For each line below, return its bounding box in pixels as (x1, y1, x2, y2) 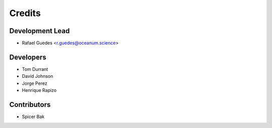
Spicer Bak (22, 113, 45, 120)
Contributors (9, 100, 51, 109)
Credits (9, 8, 41, 19)
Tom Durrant (22, 66, 48, 72)
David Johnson (22, 73, 53, 79)
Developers (9, 53, 46, 61)
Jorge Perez (22, 80, 47, 86)
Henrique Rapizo (22, 87, 57, 93)
